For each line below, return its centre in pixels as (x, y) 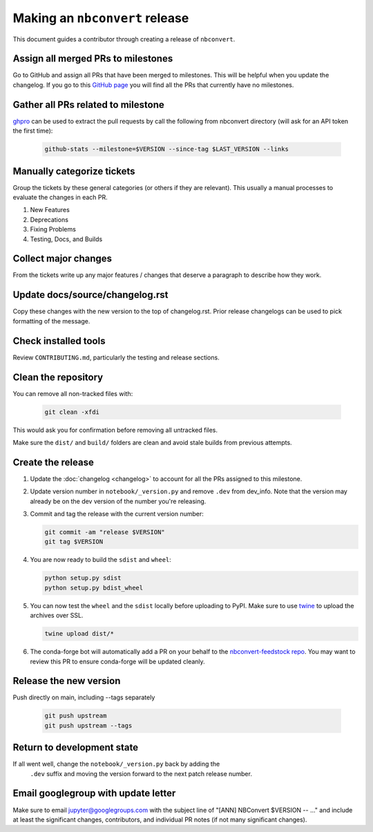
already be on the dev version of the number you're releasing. (118, 501)
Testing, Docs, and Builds (66, 239)
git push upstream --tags (88, 725)
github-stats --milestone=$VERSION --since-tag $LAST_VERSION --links (167, 149)
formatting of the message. (51, 321)
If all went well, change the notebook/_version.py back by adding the (116, 764)
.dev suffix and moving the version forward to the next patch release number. (141, 773)
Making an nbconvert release (101, 18)
